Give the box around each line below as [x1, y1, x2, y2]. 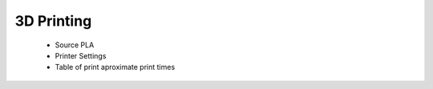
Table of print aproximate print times [55, 63, 176, 72]
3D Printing [14, 12, 92, 30]
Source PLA [55, 40, 95, 50]
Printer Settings [55, 51, 107, 60]
